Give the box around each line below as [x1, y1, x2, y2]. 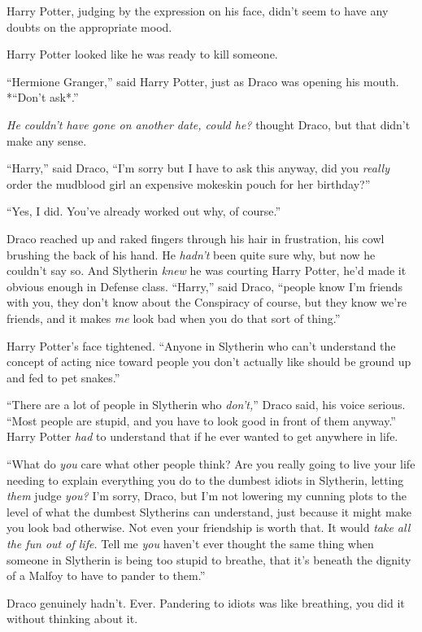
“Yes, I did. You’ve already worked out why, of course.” [7, 203, 281, 220]
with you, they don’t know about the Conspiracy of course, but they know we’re [7, 294, 407, 311]
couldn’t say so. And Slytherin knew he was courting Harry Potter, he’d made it [7, 262, 407, 279]
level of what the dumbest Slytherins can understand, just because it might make [7, 503, 411, 520]
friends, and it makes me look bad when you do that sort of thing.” [7, 309, 341, 326]
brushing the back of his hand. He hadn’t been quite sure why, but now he [7, 246, 376, 263]
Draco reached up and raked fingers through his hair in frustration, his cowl [7, 229, 385, 246]
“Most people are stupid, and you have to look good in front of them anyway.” [7, 412, 396, 429]
